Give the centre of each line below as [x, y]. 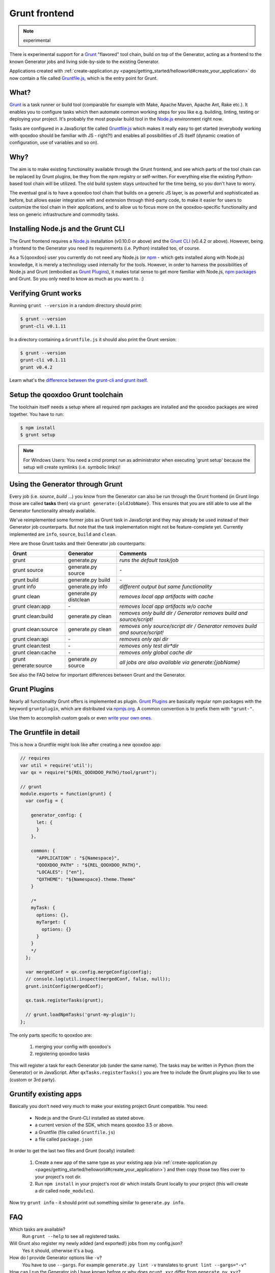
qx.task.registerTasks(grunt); [65, 1000]
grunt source [28, 570]
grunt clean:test [31, 646]
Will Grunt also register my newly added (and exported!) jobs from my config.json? [96, 1243]
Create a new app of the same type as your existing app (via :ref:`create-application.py [126, 1162]
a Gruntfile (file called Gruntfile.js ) [75, 1132]
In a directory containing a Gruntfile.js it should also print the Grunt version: [93, 339]
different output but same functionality [166, 587]
